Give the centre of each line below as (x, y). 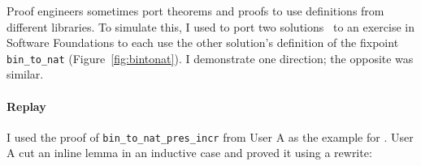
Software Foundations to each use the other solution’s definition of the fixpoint (203, 43)
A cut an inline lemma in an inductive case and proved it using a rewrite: (189, 153)
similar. (25, 74)
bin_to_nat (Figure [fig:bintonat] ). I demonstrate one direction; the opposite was (210, 58)
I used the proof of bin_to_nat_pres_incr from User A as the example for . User (210, 136)
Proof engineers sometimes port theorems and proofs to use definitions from (195, 11)
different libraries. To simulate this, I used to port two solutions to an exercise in (210, 26)
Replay (26, 106)
